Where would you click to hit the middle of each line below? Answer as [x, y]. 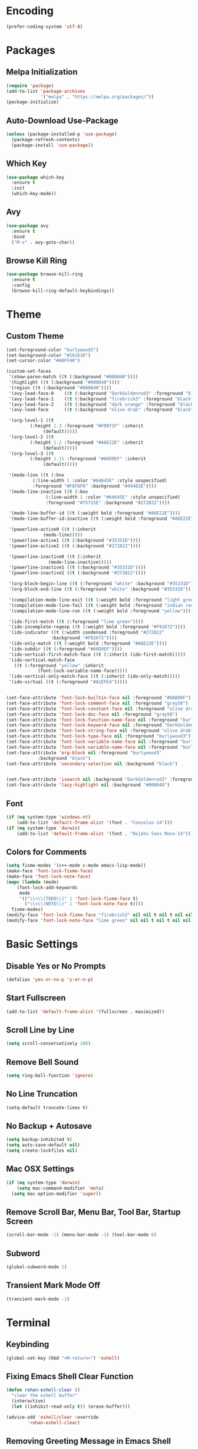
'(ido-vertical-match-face [42, 660]
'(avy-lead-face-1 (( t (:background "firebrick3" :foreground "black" [101, 399]
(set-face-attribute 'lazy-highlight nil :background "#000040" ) [88, 785]
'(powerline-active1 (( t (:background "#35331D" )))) [75, 540]
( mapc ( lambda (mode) [33, 882]
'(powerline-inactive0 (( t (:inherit [55, 557]
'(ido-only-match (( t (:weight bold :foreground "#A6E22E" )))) [88, 644]
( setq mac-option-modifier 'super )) [56, 1194]
